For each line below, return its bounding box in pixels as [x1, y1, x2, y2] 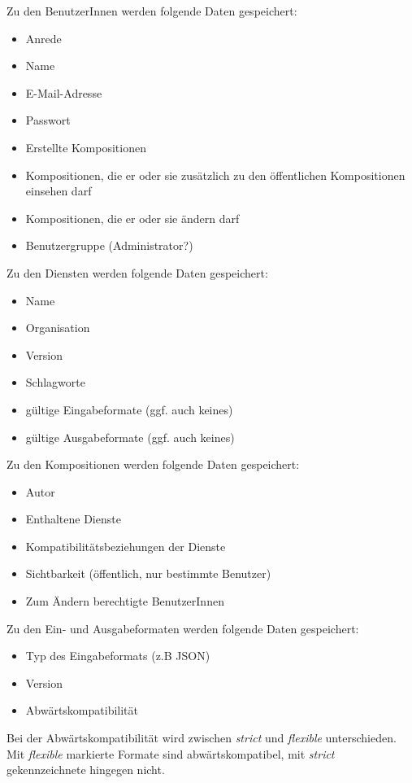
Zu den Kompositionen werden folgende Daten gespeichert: [7, 456, 300, 473]
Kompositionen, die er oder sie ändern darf [25, 209, 240, 226]
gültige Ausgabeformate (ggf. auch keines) [25, 428, 235, 445]
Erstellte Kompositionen [25, 138, 146, 155]
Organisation [25, 319, 90, 336]
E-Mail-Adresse [25, 84, 102, 101]
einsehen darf [25, 182, 92, 199]
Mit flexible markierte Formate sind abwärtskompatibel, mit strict [7, 745, 335, 762]
